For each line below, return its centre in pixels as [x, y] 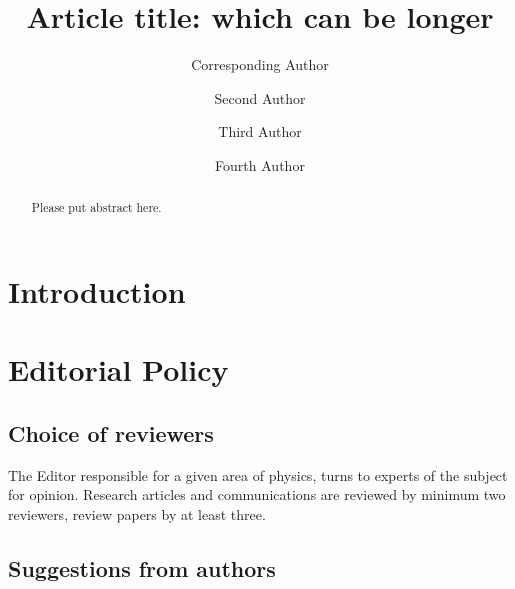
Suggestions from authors [142, 567]
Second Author [260, 97]
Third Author [260, 131]
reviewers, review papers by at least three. [137, 513]
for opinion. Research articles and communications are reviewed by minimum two [257, 494]
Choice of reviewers [111, 432]
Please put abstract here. [96, 207]
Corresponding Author [260, 64]
